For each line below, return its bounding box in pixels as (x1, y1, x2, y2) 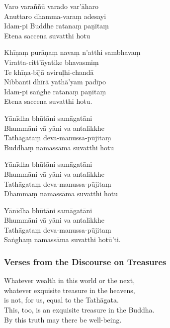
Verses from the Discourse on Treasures (4, 255, 167, 268)
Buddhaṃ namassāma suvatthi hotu (4, 142, 114, 152)
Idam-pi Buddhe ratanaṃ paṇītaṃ (4, 20, 109, 31)
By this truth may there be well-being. (4, 314, 122, 325)
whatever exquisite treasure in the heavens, (4, 285, 135, 295)
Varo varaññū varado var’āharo (4, 1, 99, 11)
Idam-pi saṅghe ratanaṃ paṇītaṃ (4, 86, 106, 96)
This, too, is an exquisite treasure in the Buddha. (4, 305, 155, 315)
